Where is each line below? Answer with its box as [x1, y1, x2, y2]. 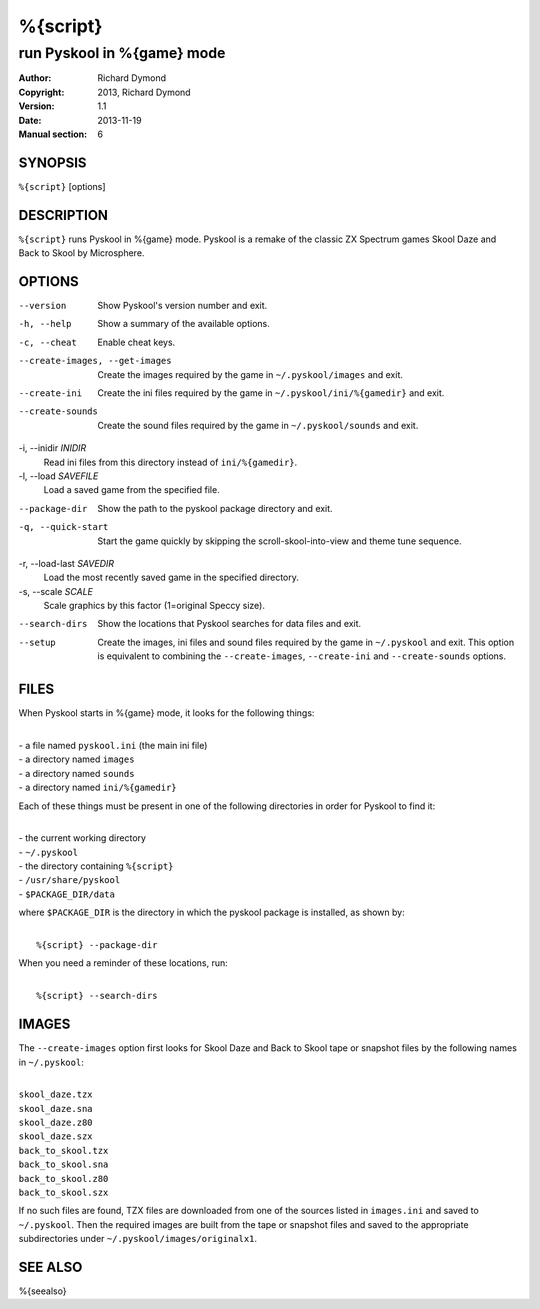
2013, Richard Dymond [97, 86, 191, 98]
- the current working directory [18, 832, 147, 844]
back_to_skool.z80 [18, 1173, 109, 1184]
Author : [18, 72, 52, 84]
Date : [18, 114, 42, 126]
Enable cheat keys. [97, 336, 176, 348]
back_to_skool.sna [18, 1159, 109, 1170]
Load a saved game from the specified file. [43, 484, 220, 496]
